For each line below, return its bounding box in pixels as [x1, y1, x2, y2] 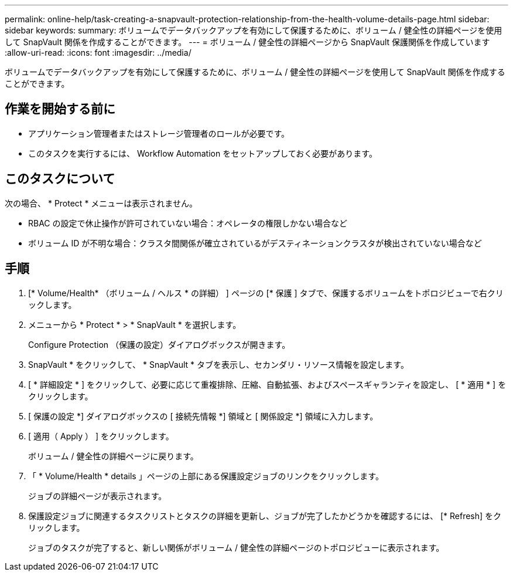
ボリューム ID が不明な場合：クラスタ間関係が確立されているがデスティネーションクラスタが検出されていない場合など [28, 238, 482, 248]
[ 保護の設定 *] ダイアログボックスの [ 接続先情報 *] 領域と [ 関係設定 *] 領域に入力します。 [28, 411, 378, 421]
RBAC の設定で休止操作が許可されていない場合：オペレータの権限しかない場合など [28, 218, 348, 228]
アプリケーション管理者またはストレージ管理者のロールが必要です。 [28, 128, 290, 138]
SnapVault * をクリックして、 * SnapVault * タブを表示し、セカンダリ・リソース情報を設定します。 [28, 359, 409, 370]
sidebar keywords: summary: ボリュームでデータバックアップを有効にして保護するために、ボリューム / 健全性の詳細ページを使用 [5, 25, 502, 35]
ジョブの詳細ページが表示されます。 [28, 490, 167, 501]
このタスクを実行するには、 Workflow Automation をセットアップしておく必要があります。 [28, 148, 377, 158]
